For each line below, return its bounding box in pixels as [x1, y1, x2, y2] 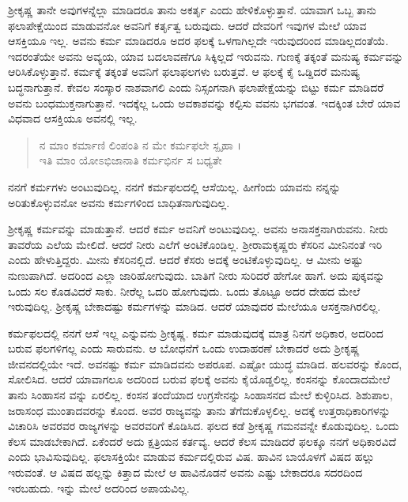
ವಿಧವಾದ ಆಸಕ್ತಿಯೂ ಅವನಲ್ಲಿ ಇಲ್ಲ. [8, 110, 138, 126]
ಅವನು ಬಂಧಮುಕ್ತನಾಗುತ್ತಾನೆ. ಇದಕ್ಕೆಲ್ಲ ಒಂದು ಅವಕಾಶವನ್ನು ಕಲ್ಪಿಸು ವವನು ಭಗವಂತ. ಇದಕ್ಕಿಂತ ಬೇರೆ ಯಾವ [8, 94, 401, 111]
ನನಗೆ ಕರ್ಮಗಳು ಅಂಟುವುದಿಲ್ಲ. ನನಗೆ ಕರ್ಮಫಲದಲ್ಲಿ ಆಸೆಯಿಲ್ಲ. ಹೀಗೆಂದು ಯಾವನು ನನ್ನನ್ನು [8, 178, 341, 194]
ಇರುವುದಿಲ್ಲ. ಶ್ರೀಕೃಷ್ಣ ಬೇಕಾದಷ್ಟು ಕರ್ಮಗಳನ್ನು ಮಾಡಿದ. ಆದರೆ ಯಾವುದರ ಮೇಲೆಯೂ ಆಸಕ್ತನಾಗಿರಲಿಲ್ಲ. [8, 298, 381, 315]
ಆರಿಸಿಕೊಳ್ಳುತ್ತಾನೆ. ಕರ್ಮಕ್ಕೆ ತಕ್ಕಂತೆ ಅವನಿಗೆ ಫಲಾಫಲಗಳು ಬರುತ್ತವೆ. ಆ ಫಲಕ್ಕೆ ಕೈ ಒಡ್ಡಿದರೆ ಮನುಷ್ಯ [8, 63, 361, 80]
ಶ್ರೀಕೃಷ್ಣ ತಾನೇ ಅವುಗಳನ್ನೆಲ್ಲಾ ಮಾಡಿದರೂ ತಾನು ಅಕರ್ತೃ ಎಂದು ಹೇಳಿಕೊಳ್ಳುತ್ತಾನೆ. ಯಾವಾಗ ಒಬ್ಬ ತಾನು [8, 2, 376, 17]
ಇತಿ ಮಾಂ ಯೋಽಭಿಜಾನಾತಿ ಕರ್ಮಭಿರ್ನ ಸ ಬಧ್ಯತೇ [39, 152, 222, 168]
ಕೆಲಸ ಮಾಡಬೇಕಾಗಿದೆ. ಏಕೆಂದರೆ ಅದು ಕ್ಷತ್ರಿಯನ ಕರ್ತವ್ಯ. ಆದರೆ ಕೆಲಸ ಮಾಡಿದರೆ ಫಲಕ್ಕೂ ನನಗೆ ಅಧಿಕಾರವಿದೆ [8, 432, 397, 449]
